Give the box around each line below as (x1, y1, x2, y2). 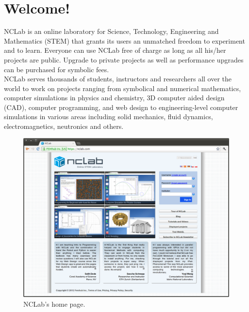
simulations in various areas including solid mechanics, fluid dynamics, (4, 111, 213, 122)
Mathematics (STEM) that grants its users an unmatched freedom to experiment (4, 35, 245, 46)
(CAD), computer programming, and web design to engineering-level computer (4, 102, 238, 112)
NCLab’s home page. (23, 299, 85, 309)
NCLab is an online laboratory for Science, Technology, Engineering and (4, 26, 219, 36)
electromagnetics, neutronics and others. (4, 121, 124, 131)
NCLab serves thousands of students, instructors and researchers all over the (4, 74, 232, 84)
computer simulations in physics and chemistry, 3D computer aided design (4, 93, 225, 103)
